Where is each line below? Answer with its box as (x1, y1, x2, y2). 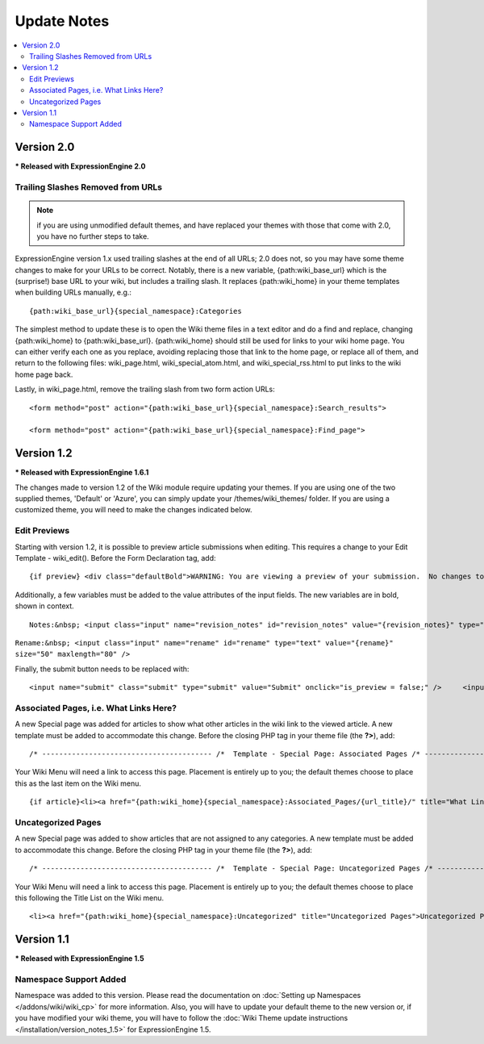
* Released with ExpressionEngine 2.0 (15, 161, 146, 171)
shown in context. (15, 601, 74, 611)
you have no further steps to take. (36, 231, 149, 241)
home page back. (15, 370, 73, 379)
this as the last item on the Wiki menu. (15, 779, 141, 788)
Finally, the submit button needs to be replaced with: (15, 664, 190, 674)
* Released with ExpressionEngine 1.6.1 (15, 468, 149, 478)
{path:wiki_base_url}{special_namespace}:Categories (29, 307, 242, 315)
